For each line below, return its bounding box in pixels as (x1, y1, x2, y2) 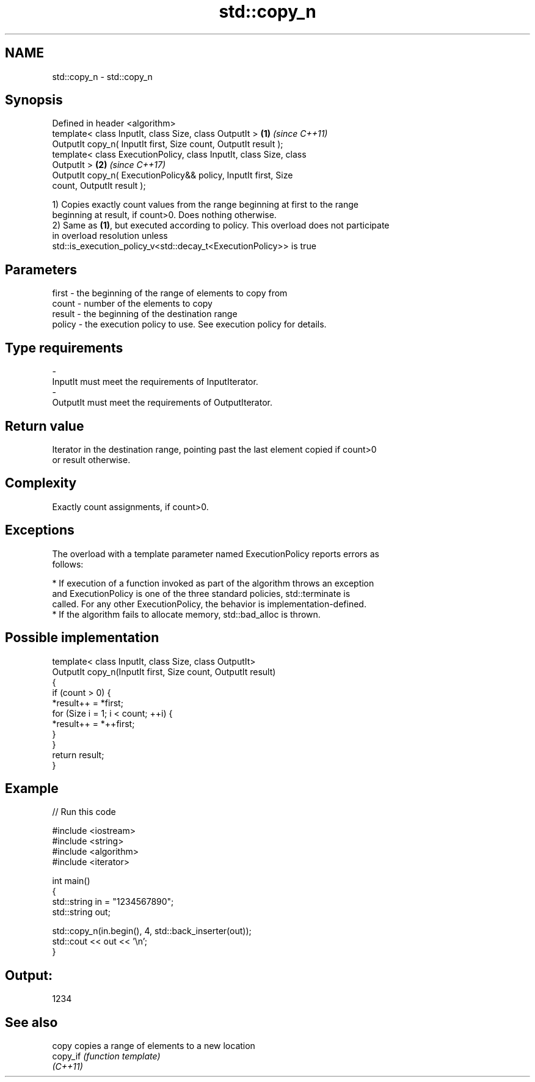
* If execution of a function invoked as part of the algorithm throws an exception (52, 577, 374, 588)
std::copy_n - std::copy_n (52, 71, 153, 82)
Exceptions (5, 522, 75, 538)
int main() (52, 875, 90, 886)
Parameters (5, 261, 77, 277)
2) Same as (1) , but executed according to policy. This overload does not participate (52, 220, 390, 231)
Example (5, 780, 59, 796)
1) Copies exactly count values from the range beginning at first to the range (52, 199, 358, 210)
